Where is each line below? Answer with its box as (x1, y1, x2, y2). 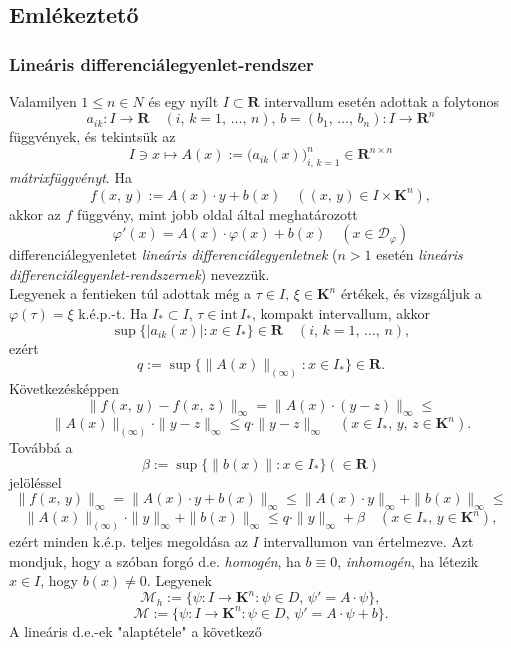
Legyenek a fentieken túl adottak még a (9, 283, 252, 304)
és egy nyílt (148, 91, 219, 111)
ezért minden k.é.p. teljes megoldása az (9, 531, 248, 552)
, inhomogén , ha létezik (337, 550, 479, 571)
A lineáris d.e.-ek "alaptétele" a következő (9, 620, 262, 641)
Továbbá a (9, 437, 73, 458)
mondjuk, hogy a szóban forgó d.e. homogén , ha (9, 550, 301, 571)
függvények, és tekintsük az (9, 126, 176, 147)
